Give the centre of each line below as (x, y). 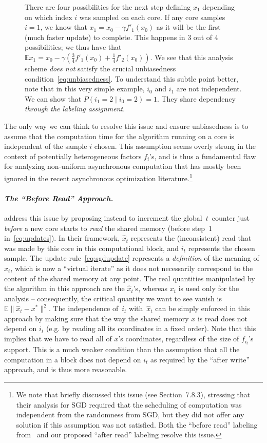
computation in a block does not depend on (73, 359)
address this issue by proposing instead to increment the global (103, 217)
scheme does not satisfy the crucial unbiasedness (100, 68)
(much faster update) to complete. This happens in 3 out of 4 (121, 37)
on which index (49, 17)
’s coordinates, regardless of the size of (179, 339)
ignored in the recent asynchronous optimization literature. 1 (98, 177)
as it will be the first (188, 27)
